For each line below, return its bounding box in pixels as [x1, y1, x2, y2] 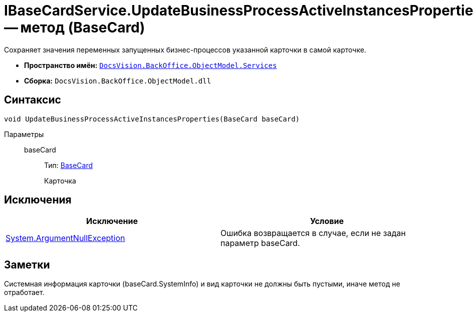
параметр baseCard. [220, 238, 300, 248]
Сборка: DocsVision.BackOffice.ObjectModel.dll [24, 76, 211, 85]
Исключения [4, 193, 72, 206]
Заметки [4, 258, 50, 271]
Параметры [4, 129, 44, 138]
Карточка [44, 176, 76, 185]
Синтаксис [4, 93, 61, 106]
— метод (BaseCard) [4, 19, 145, 36]
